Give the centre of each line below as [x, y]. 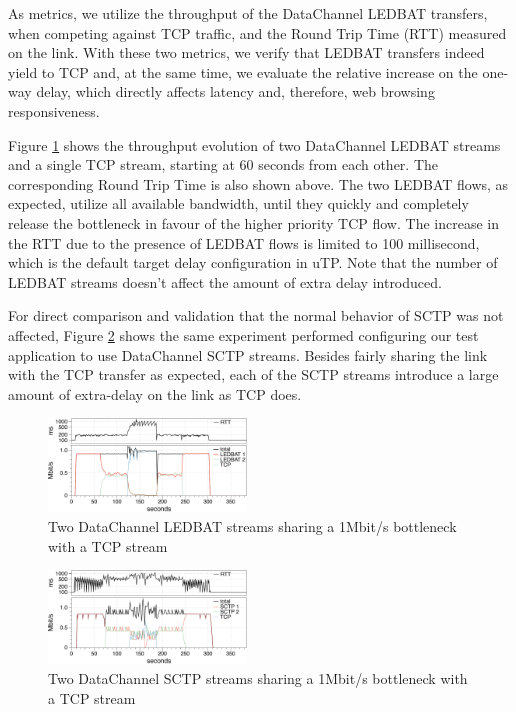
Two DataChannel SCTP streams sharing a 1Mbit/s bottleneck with [258, 678]
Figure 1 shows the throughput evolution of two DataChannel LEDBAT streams [254, 144]
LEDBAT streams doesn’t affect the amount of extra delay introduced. [225, 281]
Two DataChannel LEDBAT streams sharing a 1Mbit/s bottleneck [252, 526]
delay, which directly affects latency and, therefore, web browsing [235, 91]
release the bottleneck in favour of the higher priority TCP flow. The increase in [253, 222]
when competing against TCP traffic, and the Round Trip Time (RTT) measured [257, 32]
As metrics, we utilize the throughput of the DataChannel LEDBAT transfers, [248, 13]
